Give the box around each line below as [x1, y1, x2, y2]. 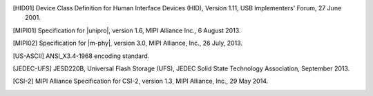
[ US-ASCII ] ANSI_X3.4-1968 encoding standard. [12, 52, 150, 60]
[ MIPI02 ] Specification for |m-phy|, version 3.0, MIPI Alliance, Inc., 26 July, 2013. [12, 39, 243, 48]
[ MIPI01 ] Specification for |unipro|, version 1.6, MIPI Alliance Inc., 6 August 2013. [12, 26, 241, 35]
